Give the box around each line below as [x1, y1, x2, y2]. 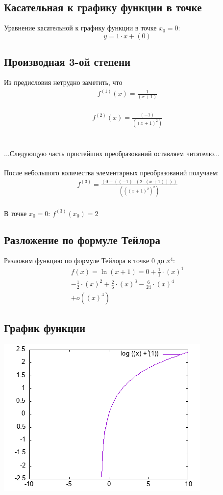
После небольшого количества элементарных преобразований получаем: [4, 167, 219, 177]
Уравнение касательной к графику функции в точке [4, 23, 157, 33]
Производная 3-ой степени [4, 54, 131, 69]
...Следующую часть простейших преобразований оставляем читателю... [4, 148, 220, 158]
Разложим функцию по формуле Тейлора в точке [4, 255, 149, 265]
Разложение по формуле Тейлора [4, 232, 160, 247]
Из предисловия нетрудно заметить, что [4, 77, 123, 87]
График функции [4, 320, 85, 335]
